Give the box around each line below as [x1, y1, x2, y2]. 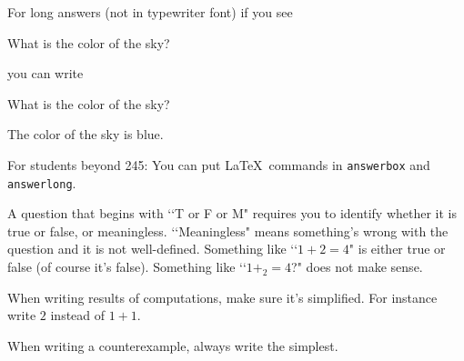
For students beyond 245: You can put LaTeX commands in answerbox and [7, 155, 430, 174]
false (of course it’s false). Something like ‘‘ [7, 257, 247, 276]
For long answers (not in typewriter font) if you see [7, 3, 293, 21]
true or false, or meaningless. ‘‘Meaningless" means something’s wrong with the [7, 221, 449, 240]
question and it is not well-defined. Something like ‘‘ [7, 239, 298, 258]
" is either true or [348, 239, 446, 258]
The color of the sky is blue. [7, 125, 164, 144]
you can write [7, 64, 84, 83]
